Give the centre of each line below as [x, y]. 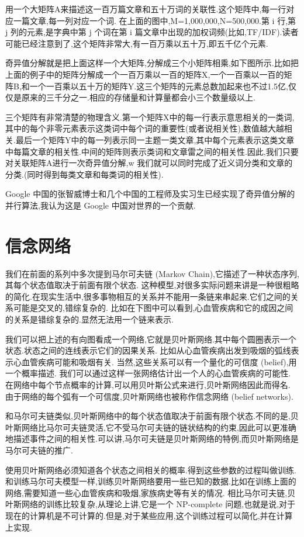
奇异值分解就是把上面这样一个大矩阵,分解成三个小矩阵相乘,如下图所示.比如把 [152, 63]
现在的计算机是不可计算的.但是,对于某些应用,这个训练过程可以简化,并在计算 [149, 515]
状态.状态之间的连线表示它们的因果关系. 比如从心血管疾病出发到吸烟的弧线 [148, 350]
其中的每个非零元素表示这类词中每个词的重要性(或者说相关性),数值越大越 [145, 128]
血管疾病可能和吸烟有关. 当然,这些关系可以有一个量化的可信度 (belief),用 [159, 361]
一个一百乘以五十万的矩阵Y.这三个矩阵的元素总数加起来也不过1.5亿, [159, 86]
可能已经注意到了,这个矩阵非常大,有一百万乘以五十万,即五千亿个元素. [137, 43]
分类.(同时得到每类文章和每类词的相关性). [84, 174]
